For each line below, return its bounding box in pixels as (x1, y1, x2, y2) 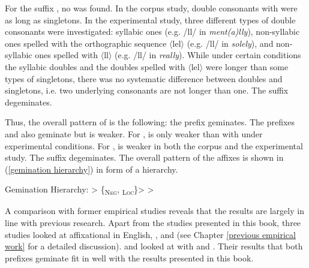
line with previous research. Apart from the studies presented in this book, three (5, 216, 301, 229)
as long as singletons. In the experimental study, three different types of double (5, 13, 296, 26)
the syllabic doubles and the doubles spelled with (5, 60, 185, 73)
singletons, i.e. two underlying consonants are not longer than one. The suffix (5, 84, 289, 97)
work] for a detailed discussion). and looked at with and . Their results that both (5, 240, 303, 252)
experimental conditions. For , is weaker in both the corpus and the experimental (5, 139, 303, 152)
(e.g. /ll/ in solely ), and (187, 37, 274, 49)
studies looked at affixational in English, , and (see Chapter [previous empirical (5, 228, 296, 240)
